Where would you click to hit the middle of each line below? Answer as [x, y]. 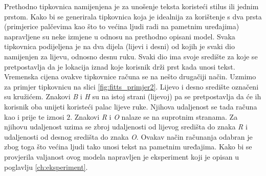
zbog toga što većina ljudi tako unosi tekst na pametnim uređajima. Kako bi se [128, 147]
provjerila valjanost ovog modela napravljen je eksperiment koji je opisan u [121, 156]
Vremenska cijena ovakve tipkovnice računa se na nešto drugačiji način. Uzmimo [130, 76]
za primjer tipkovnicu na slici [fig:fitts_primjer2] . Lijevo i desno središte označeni [131, 86]
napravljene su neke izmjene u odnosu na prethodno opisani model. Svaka [120, 36]
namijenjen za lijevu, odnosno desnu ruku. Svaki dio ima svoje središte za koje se [131, 56]
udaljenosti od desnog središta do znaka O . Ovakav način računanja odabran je [128, 136]
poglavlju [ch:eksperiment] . [46, 167]
